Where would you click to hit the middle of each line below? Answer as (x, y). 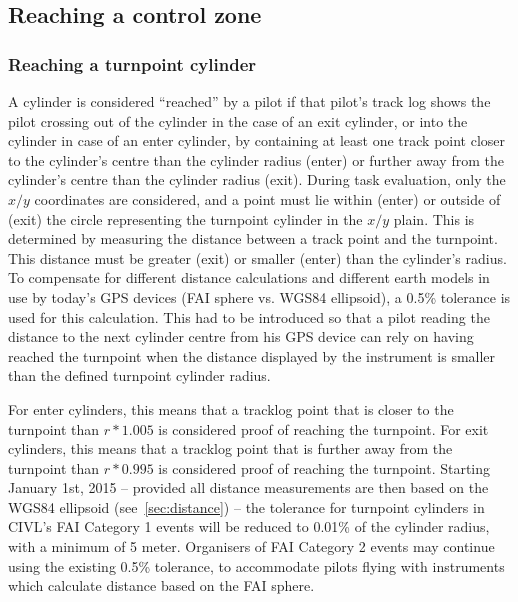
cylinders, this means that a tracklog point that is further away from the (230, 448)
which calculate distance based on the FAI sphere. (161, 585)
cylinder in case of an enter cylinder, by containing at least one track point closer (257, 140)
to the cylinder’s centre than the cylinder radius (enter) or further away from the (256, 159)
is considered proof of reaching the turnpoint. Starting (324, 467)
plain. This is (434, 218)
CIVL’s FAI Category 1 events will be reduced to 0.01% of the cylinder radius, (249, 526)
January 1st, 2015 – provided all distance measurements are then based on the (248, 487)
